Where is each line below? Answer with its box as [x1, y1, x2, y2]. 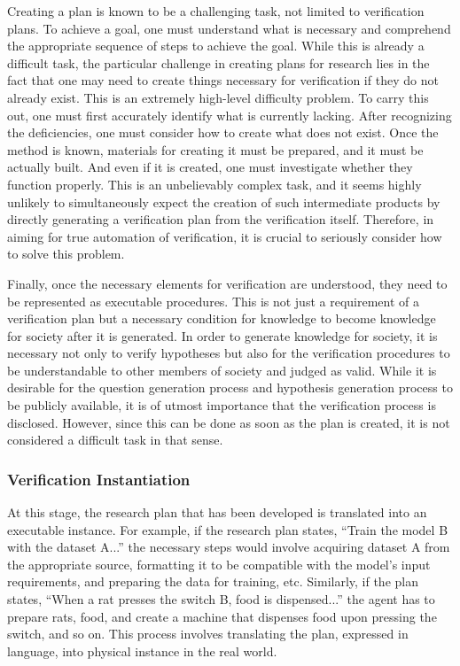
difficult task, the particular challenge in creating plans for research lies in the [7, 53, 430, 72]
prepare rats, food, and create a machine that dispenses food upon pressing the [7, 607, 437, 625]
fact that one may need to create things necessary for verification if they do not [7, 71, 439, 89]
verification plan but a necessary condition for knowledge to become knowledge [7, 309, 436, 328]
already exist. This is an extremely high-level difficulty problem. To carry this [7, 88, 429, 106]
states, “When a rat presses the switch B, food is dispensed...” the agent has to [7, 590, 435, 608]
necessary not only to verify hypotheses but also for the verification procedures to [7, 344, 450, 362]
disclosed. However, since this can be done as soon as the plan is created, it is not [7, 413, 450, 431]
